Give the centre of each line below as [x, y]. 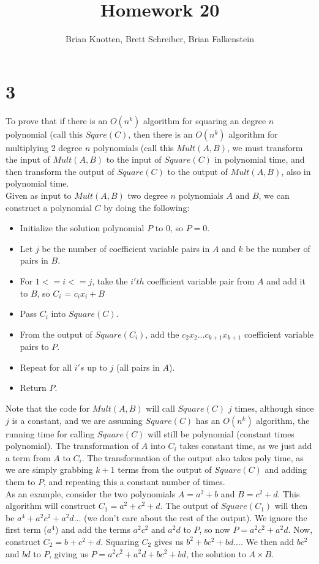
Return [33, 388]
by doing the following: [147, 207]
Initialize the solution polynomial [82, 228]
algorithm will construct [51, 506]
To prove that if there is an [57, 120]
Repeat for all [46, 367]
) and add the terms [92, 529]
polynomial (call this [44, 134]
